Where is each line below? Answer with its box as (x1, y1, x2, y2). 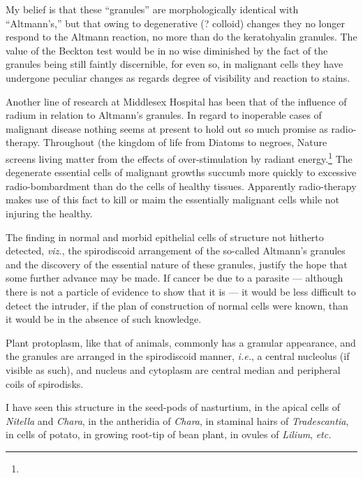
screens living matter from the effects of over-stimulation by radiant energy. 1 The (6, 149, 353, 166)
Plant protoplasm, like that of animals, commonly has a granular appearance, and (6, 335, 356, 349)
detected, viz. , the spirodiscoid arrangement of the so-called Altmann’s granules (6, 243, 346, 258)
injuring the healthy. (6, 205, 93, 220)
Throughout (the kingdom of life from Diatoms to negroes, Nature (43, 135, 327, 150)
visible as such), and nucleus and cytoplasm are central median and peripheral (6, 362, 341, 377)
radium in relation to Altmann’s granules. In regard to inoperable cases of (6, 108, 322, 122)
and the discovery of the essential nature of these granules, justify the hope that (6, 256, 348, 271)
